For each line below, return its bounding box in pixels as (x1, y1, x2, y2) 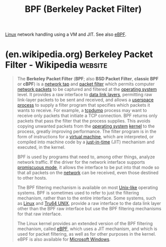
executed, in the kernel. (17, 144, 65, 150)
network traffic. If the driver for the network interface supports (17, 159, 145, 165)
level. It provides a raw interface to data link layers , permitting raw (17, 92, 153, 98)
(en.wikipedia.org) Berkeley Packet (5, 49, 153, 60)
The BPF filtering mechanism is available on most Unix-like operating (17, 185, 158, 190)
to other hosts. (17, 175, 48, 181)
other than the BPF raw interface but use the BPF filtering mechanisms (17, 206, 162, 212)
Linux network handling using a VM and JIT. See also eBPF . (5, 31, 127, 38)
